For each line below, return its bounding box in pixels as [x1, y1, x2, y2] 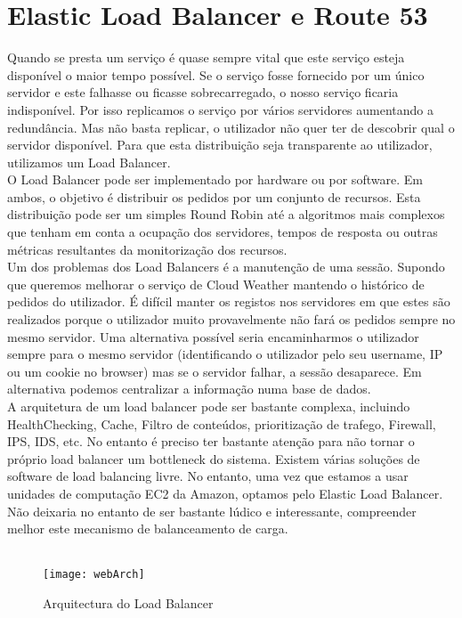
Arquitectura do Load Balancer [43, 594, 214, 612]
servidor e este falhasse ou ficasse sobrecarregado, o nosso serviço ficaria [7, 83, 399, 102]
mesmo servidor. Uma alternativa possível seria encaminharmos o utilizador [7, 327, 419, 346]
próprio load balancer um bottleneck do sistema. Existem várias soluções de [7, 449, 420, 468]
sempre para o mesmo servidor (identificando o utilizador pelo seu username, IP [7, 345, 443, 363]
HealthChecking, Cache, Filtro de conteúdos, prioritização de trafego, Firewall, [7, 414, 436, 433]
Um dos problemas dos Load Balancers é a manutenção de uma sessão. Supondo [7, 257, 445, 276]
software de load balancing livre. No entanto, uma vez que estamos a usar [7, 467, 409, 485]
